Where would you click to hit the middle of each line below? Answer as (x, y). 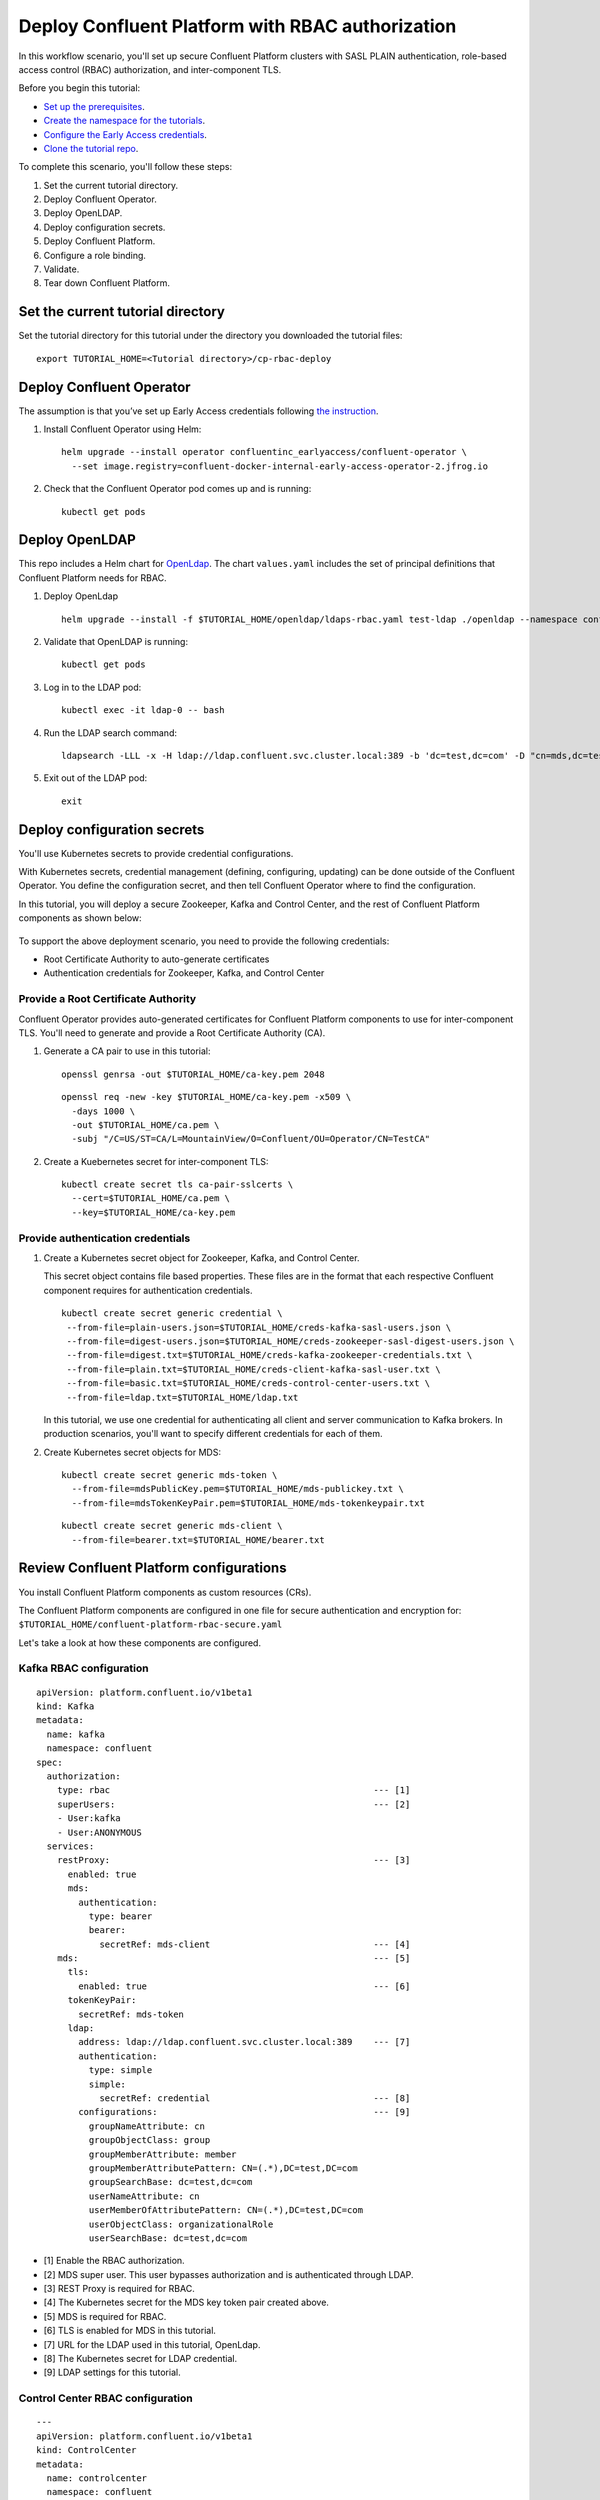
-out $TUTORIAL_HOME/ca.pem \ (145, 1124)
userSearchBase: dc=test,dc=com (168, 2238)
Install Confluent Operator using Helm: (122, 429)
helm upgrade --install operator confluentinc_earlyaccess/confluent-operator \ (264, 452)
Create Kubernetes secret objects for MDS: (132, 1452)
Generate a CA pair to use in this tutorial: (127, 1051)
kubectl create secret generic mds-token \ (169, 1475)
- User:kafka (88, 1818)
